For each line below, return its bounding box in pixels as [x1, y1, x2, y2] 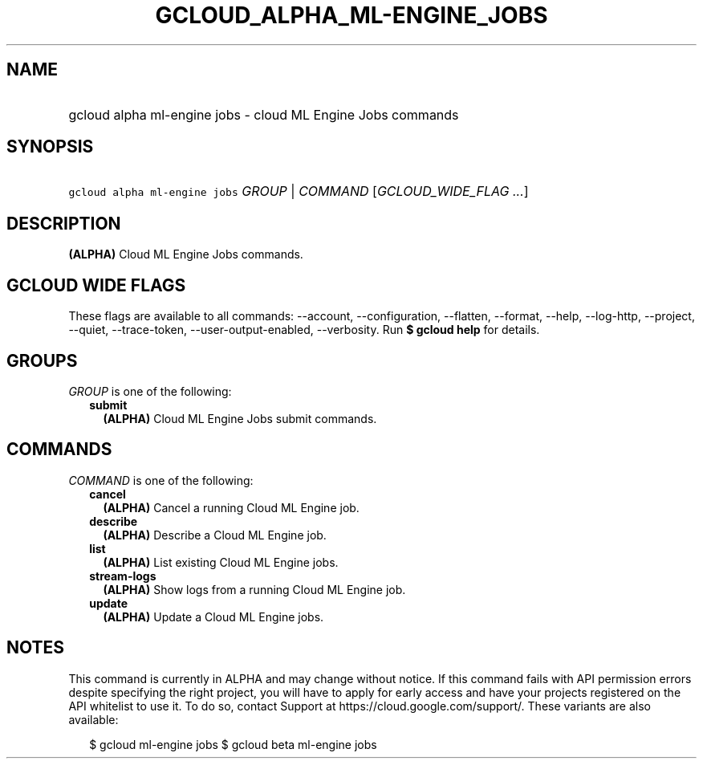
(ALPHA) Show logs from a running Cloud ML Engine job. [103, 582, 406, 596]
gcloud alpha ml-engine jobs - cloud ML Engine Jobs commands [68, 106, 459, 123]
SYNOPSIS [6, 136, 94, 157]
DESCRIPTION [6, 213, 121, 234]
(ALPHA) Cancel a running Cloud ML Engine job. [103, 500, 360, 515]
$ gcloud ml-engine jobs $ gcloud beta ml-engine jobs [89, 737, 377, 751]
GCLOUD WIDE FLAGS [6, 275, 186, 295]
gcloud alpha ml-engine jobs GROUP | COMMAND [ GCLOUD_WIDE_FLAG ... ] [68, 183, 529, 200]
